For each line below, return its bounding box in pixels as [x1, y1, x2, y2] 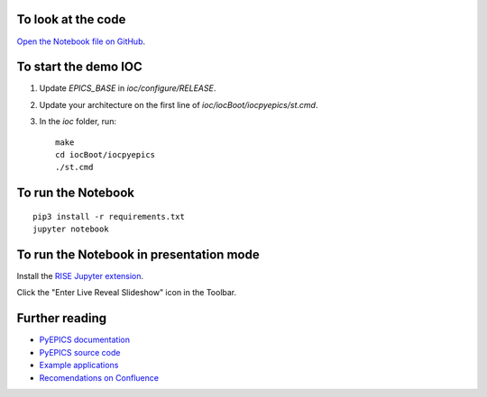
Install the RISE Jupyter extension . [16, 271, 144, 282]
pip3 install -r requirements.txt [32, 212, 185, 221]
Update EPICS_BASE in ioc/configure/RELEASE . [39, 83, 216, 94]
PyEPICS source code [39, 347, 121, 357]
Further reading [16, 311, 107, 326]
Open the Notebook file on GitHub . [16, 36, 146, 47]
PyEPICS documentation [39, 334, 131, 346]
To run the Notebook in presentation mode [16, 247, 261, 262]
